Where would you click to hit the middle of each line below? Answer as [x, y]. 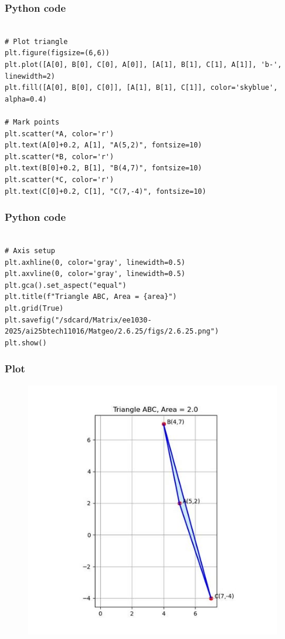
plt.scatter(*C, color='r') [60, 179]
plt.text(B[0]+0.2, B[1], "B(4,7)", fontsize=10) [104, 168]
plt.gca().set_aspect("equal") [66, 285]
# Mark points [32, 122]
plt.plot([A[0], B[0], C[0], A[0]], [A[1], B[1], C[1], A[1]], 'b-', [143, 65]
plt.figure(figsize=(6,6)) [57, 53]
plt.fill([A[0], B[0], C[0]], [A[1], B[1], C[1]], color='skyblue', [141, 88]
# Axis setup [30, 250]
